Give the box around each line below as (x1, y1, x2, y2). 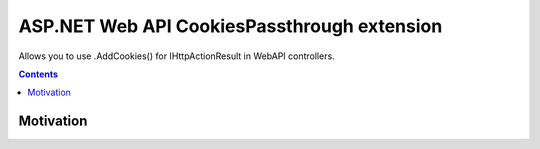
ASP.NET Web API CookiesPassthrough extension (18, 15, 443, 37)
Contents (18, 68, 59, 80)
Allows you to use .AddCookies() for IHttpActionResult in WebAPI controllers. (18, 50, 335, 62)
